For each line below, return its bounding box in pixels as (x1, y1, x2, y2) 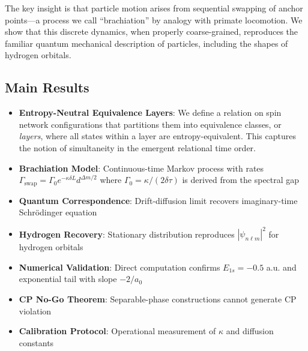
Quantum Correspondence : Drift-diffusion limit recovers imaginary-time (19, 194, 298, 206)
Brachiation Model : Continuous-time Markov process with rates (19, 161, 264, 174)
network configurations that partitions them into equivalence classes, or (19, 118, 282, 130)
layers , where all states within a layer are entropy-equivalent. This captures (19, 130, 296, 142)
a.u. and (266, 260, 297, 273)
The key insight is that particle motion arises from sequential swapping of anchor (5, 2, 303, 14)
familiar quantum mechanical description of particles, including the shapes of (5, 37, 288, 49)
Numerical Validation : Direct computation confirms (19, 260, 220, 273)
